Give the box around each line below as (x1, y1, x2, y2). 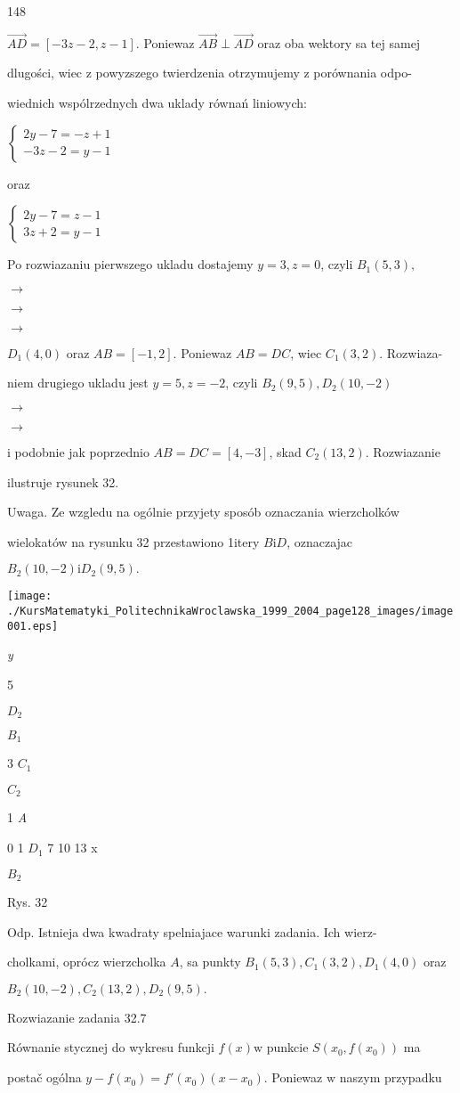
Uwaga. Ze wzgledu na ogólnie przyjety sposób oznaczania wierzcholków (7, 502, 399, 521)
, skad (269, 442, 302, 461)
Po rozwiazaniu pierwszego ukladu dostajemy (7, 255, 254, 273)
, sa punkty (179, 952, 241, 971)
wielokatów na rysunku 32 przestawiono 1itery (7, 532, 260, 551)
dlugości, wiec (7, 63, 83, 82)
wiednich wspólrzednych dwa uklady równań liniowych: (7, 94, 307, 111)
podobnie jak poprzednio (14, 442, 149, 461)
